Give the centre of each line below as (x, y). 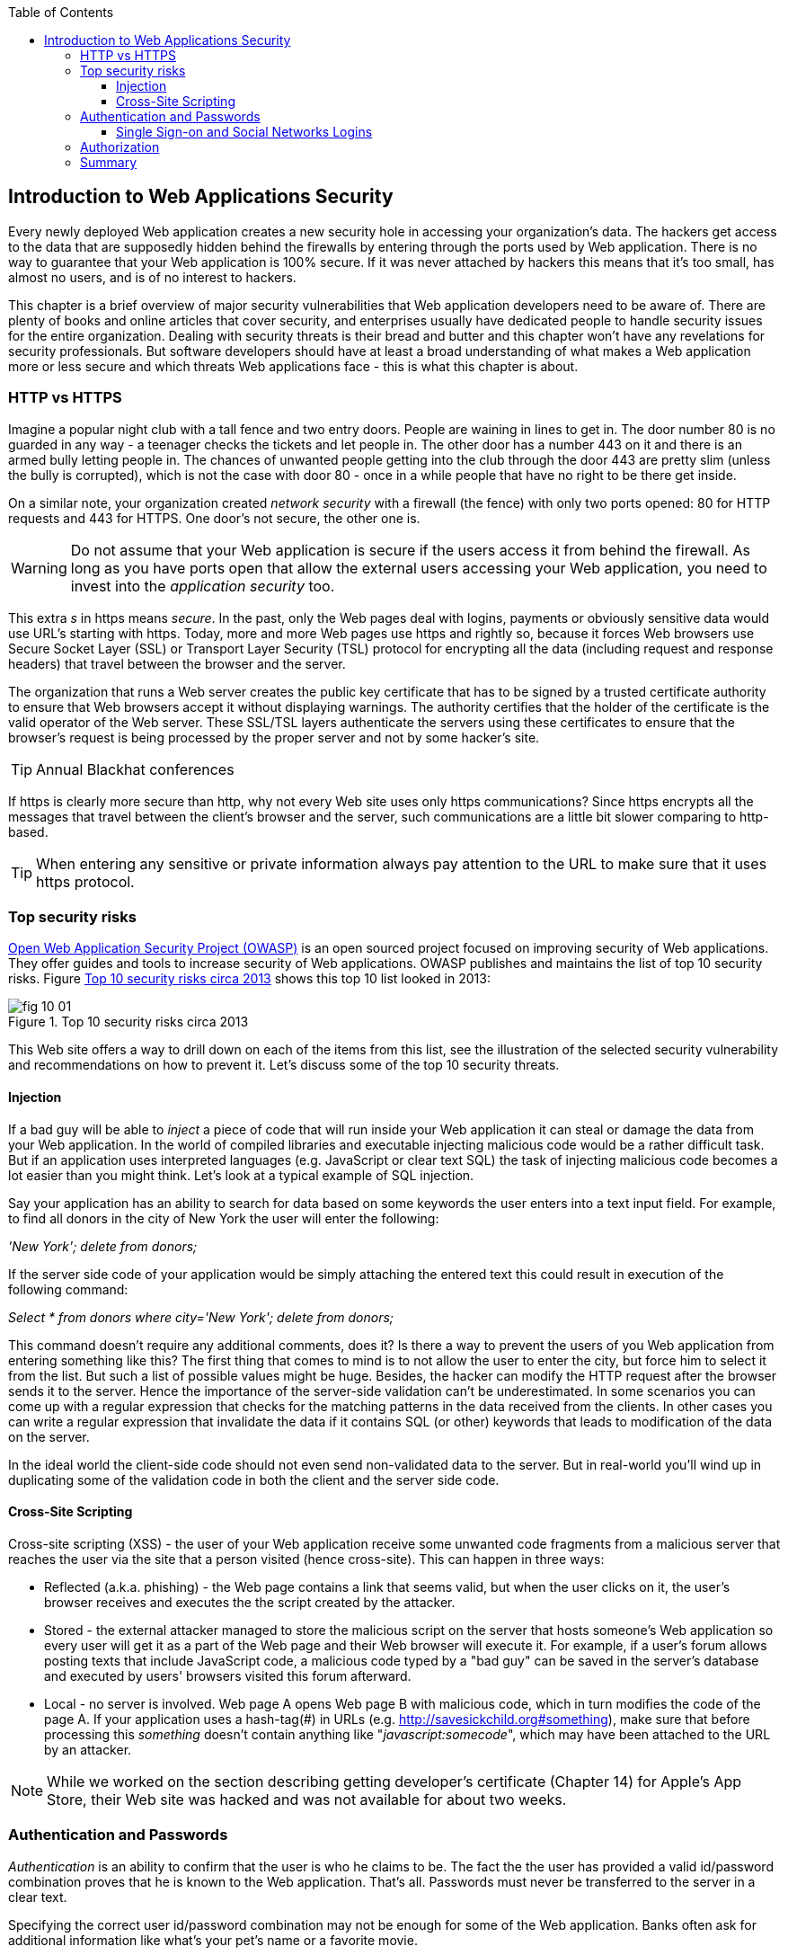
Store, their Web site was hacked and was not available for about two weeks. (307, 1799)
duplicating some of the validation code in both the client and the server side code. (254, 1480)
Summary (109, 162)
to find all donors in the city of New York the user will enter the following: (224, 1218)
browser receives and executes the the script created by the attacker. (250, 1602)
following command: (68, 1289)
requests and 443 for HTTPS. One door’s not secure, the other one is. (214, 518)
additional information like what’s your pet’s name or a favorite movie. (213, 1940)
